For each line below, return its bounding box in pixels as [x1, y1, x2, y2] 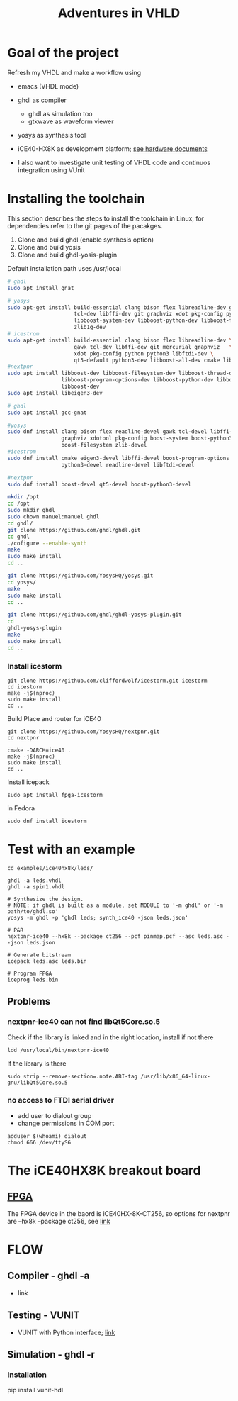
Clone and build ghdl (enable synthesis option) [17, 235, 154, 244]
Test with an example [7, 842, 135, 857]
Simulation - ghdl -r [7, 1349, 96, 1361]
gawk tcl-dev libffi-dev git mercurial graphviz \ [74, 343, 233, 350]
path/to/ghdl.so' [7, 908, 59, 915]
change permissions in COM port [17, 1119, 115, 1127]
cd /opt [7, 500, 30, 508]
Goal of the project [7, 45, 119, 61]
